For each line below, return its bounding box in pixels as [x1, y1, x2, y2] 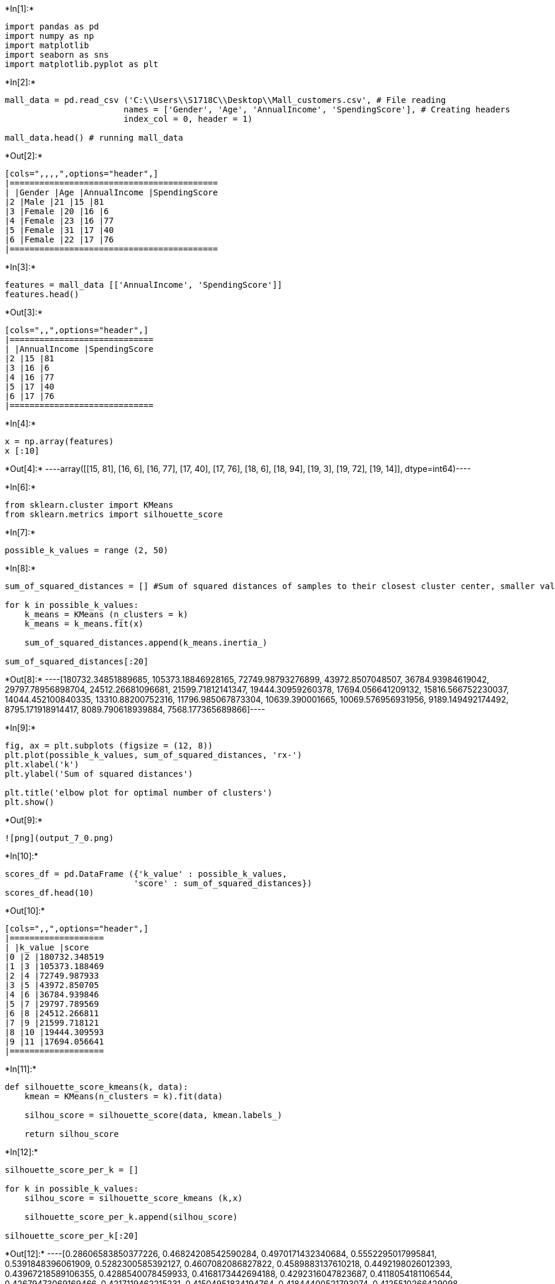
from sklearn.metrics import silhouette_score [5, 510, 223, 519]
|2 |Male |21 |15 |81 [5, 197, 104, 207]
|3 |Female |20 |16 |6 [5, 207, 109, 216]
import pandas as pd [5, 22, 99, 31]
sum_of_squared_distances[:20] [5, 657, 149, 666]
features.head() [5, 290, 79, 299]
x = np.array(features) [5, 437, 114, 446]
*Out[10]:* [5, 906, 45, 916]
